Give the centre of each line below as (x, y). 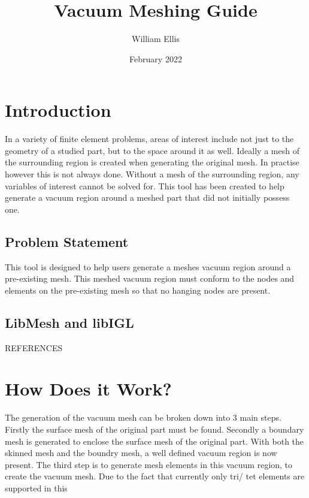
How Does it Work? (88, 389)
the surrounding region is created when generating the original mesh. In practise (152, 162)
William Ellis (155, 39)
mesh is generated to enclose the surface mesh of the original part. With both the (154, 441)
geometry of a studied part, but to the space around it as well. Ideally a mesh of (152, 150)
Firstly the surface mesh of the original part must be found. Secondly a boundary (154, 429)
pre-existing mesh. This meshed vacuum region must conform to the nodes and (150, 278)
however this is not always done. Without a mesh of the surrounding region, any (152, 174)
